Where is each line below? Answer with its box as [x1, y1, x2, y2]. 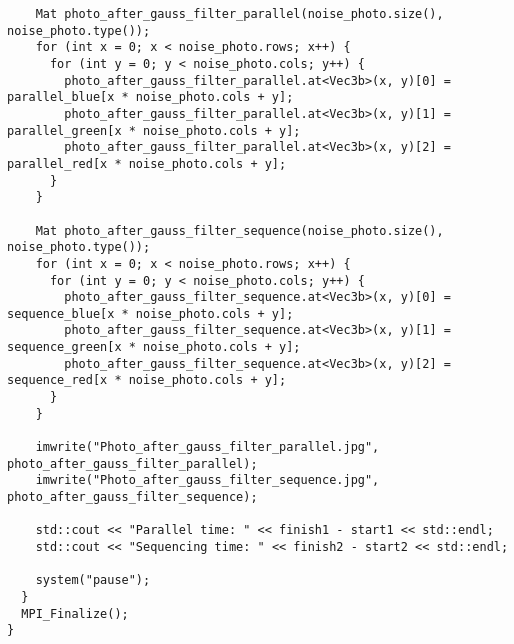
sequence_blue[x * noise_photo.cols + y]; [7, 306, 294, 321]
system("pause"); [35, 573, 151, 588]
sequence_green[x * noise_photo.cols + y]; [7, 340, 301, 355]
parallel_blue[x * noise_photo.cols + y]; [7, 90, 294, 105]
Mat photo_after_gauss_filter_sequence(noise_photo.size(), [35, 223, 444, 238]
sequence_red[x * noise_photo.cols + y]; [7, 373, 287, 388]
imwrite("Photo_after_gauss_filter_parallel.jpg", [35, 440, 380, 455]
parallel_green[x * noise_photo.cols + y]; [7, 123, 301, 138]
